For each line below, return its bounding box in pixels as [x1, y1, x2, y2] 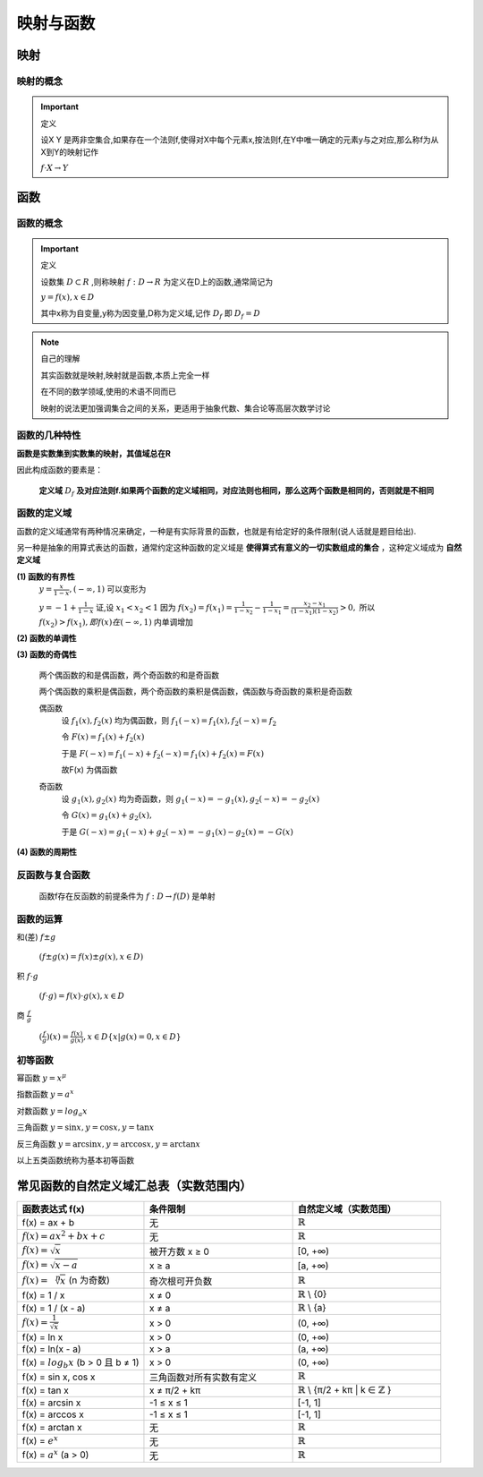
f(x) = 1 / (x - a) [21, 1302, 86, 1314]
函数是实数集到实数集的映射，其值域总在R [16, 448, 172, 458]
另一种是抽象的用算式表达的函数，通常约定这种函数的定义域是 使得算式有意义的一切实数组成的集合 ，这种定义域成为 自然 [16, 542, 462, 553]
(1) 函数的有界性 [16, 571, 75, 582]
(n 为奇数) [68, 1274, 111, 1286]
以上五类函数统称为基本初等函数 [16, 1155, 134, 1165]
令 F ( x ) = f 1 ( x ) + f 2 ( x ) [61, 731, 145, 745]
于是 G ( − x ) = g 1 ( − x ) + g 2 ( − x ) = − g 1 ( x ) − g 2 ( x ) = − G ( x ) [61, 826, 294, 839]
